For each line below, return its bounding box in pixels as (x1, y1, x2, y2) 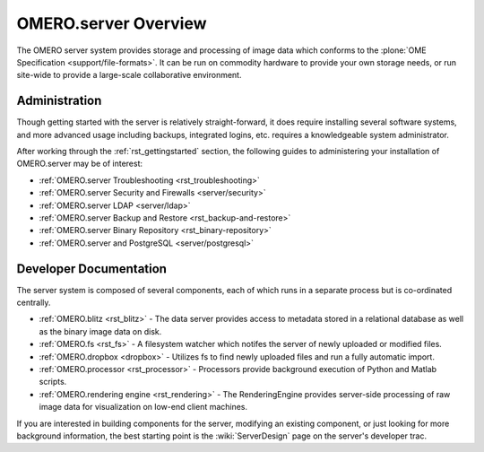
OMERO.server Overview (16, 13, 207, 33)
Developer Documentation (16, 261, 168, 276)
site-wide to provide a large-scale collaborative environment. (16, 70, 242, 81)
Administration (16, 93, 102, 109)
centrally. (16, 297, 51, 309)
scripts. (39, 377, 67, 387)
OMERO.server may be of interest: (16, 158, 143, 169)
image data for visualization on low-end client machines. (39, 402, 248, 413)
